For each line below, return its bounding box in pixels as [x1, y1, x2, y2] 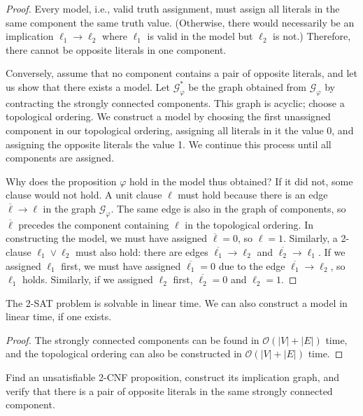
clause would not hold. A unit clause [6, 187, 162, 202]
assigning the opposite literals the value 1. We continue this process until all [6, 136, 332, 151]
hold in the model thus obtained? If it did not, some [129, 173, 353, 188]
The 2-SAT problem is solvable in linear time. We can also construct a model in [6, 295, 348, 310]
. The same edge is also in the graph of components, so [111, 201, 346, 215]
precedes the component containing [18, 217, 169, 231]
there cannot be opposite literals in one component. [6, 42, 227, 57]
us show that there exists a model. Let [6, 79, 171, 94]
